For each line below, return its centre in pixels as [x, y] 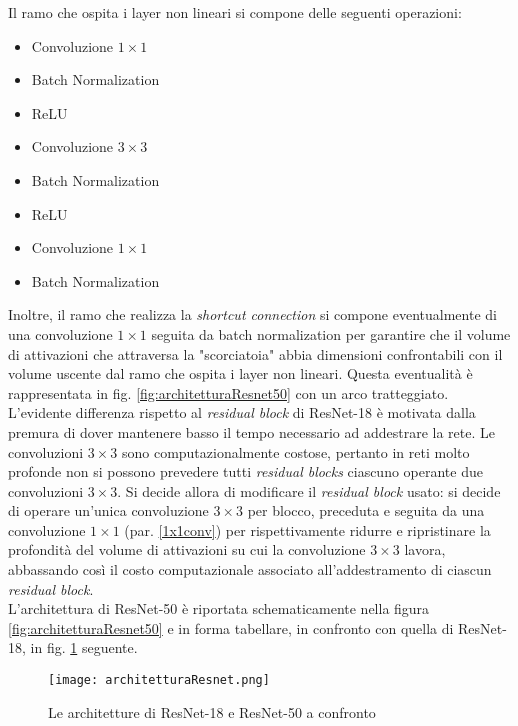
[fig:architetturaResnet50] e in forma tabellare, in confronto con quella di [231, 627]
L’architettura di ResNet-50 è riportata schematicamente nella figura [219, 608]
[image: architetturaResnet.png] [159, 680]
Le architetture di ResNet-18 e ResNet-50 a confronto [212, 711]
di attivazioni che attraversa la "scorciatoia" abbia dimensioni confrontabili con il [255, 353]
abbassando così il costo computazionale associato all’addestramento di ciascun [250, 569]
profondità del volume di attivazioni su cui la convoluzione [187, 549]
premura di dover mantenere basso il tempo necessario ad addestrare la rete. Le [251, 431]
